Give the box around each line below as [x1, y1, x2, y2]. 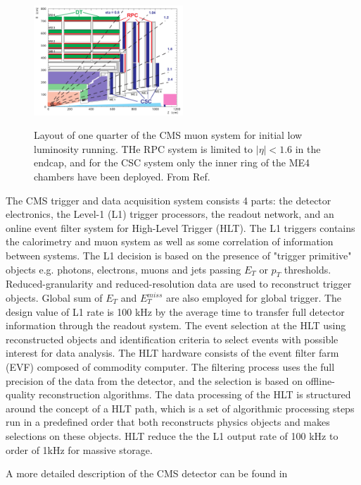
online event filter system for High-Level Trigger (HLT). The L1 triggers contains [6, 220, 355, 235]
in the [295, 141, 321, 156]
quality [6, 387, 36, 402]
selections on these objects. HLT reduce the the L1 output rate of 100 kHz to [6, 428, 338, 443]
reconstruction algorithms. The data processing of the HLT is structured [39, 387, 351, 402]
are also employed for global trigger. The [165, 290, 342, 305]
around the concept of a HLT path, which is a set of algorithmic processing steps [6, 400, 355, 415]
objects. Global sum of [6, 290, 103, 305]
